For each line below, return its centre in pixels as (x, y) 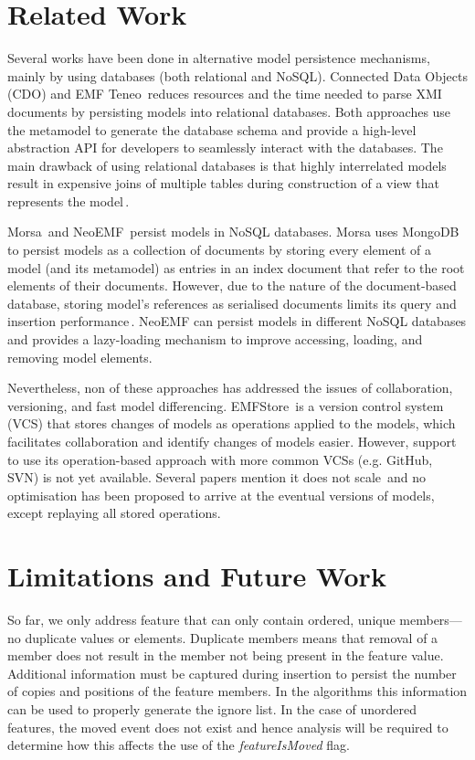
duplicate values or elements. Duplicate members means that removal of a (232, 637)
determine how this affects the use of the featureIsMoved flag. (179, 745)
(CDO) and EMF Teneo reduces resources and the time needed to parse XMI (225, 94)
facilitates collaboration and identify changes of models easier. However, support (232, 441)
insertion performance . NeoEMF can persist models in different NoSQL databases (237, 321)
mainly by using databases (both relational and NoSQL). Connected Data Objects (237, 75)
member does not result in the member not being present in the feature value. (226, 655)
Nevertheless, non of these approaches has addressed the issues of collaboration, (230, 388)
